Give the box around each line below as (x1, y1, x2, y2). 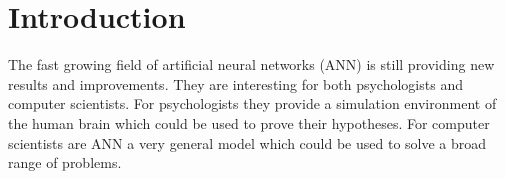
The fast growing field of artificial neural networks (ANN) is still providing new (8, 54, 495, 75)
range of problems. (8, 152, 122, 173)
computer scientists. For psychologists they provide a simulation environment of (8, 93, 497, 114)
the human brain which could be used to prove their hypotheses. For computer (8, 112, 490, 133)
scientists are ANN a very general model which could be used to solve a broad (8, 132, 487, 153)
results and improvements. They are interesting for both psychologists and (8, 73, 463, 94)
